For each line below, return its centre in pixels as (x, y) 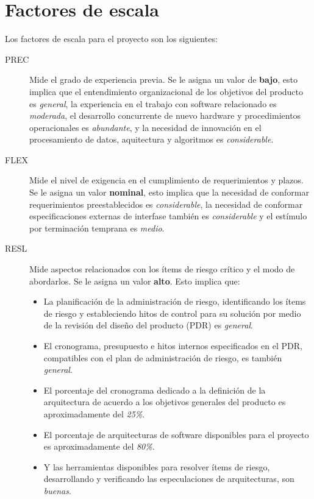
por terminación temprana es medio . (97, 228)
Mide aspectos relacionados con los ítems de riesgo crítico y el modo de (162, 269)
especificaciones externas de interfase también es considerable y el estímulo (168, 216)
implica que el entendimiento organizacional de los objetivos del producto (166, 91)
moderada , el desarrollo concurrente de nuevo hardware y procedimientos (165, 115)
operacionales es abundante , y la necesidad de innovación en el (145, 127)
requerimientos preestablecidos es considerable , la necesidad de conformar (166, 204)
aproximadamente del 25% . (94, 413)
